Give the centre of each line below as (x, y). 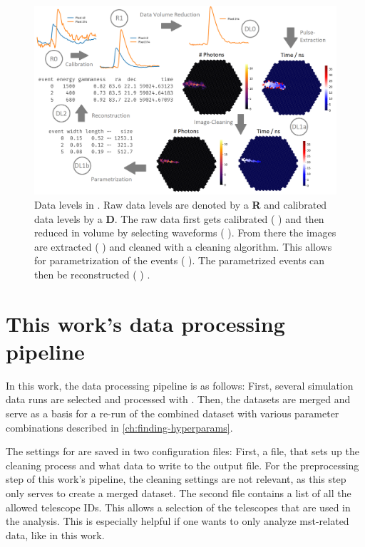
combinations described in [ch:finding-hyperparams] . (119, 427)
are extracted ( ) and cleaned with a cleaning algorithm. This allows (183, 246)
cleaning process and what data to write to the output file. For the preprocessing (182, 465)
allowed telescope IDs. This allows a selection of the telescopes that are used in (178, 507)
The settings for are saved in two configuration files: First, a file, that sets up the (182, 451)
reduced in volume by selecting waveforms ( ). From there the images (185, 233)
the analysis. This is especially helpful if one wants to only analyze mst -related (178, 521)
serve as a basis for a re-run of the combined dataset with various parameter (173, 413)
